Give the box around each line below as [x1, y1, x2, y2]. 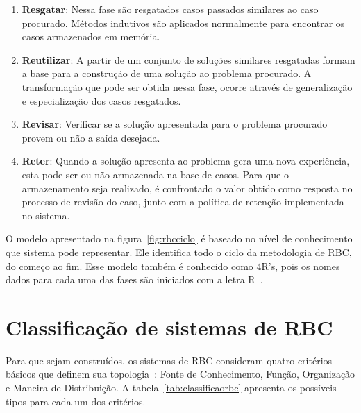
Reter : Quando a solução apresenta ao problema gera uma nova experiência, [22, 153, 350, 168]
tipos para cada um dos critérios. [6, 394, 146, 408]
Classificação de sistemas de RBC [6, 312, 333, 341]
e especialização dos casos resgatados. [22, 93, 181, 108]
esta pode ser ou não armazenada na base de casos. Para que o [22, 167, 289, 181]
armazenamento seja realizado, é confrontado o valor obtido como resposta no [22, 180, 353, 195]
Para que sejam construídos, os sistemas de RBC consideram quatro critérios [6, 353, 333, 367]
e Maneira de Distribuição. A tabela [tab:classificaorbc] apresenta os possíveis [6, 380, 337, 394]
